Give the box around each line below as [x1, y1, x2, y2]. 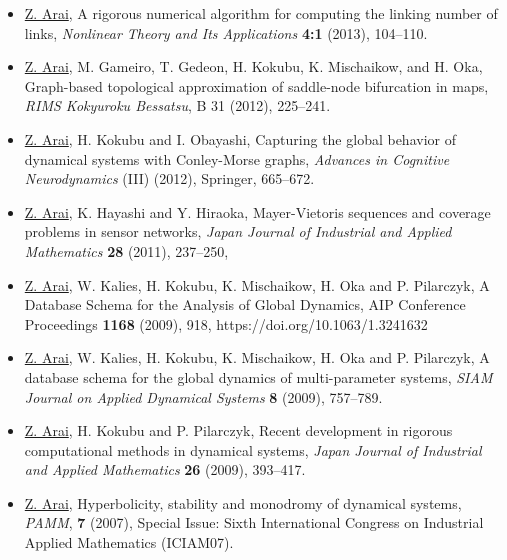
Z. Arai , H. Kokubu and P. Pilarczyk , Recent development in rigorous [24, 420, 453, 441]
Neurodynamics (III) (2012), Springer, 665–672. [24, 168, 315, 189]
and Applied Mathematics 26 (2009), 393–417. [24, 459, 306, 480]
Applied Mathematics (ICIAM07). [24, 532, 234, 553]
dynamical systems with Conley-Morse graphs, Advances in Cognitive [24, 148, 450, 169]
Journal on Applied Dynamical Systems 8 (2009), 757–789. [24, 386, 383, 407]
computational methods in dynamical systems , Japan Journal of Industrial [24, 439, 482, 460]
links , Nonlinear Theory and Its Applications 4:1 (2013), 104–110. [24, 22, 428, 43]
